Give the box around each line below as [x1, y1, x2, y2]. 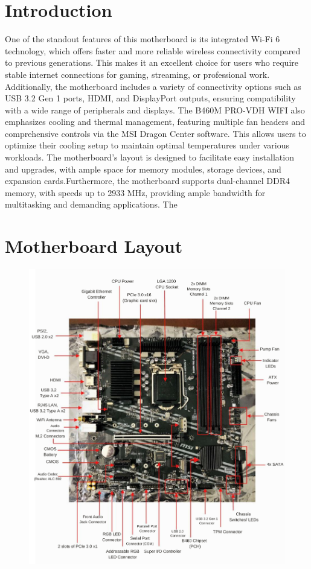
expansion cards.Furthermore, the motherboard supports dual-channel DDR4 [5, 174, 290, 187]
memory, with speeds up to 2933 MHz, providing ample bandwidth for [5, 186, 266, 199]
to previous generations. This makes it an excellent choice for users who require [5, 56, 298, 69]
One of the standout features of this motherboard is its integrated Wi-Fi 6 [5, 33, 280, 45]
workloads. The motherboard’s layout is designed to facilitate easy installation [5, 151, 294, 164]
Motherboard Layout [5, 234, 183, 258]
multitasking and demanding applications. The [5, 198, 178, 211]
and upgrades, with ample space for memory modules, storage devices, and [5, 162, 281, 175]
